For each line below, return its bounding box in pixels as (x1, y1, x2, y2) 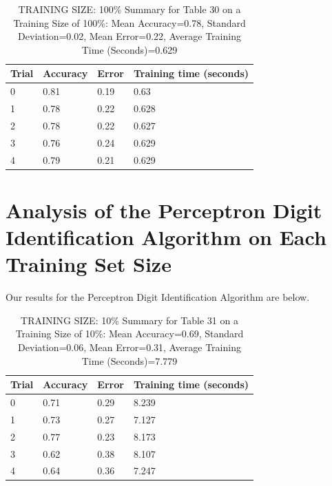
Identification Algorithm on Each (6, 223, 326, 251)
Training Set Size (6, 250, 172, 278)
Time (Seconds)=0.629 (81, 42, 178, 56)
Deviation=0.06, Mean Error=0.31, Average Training (18, 339, 241, 354)
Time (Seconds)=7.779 (81, 353, 178, 368)
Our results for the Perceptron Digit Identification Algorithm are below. (6, 290, 310, 304)
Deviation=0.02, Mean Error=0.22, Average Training (18, 29, 241, 43)
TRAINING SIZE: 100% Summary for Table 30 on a (18, 2, 241, 16)
